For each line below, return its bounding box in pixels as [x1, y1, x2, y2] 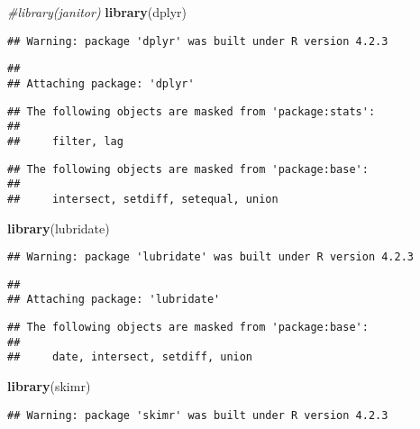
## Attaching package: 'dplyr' [7, 77, 195, 90]
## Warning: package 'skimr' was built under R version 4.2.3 [7, 408, 388, 422]
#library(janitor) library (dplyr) [7, 3, 187, 21]
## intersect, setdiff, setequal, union [7, 192, 278, 205]
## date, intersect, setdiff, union [7, 351, 253, 364]
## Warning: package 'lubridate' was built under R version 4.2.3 [7, 251, 415, 264]
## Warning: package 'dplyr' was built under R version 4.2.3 [7, 34, 388, 48]
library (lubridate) [7, 218, 110, 237]
